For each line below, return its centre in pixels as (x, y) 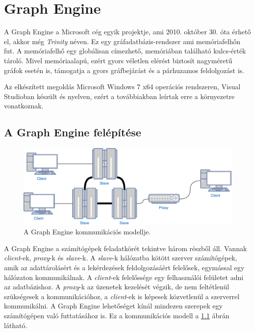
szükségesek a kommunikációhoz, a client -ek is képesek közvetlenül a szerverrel (122, 296)
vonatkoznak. (24, 106)
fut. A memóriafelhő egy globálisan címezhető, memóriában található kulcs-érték (125, 51)
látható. (16, 325)
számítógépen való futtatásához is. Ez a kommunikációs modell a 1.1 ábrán (117, 315)
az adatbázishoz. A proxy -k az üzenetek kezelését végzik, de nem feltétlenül (117, 287)
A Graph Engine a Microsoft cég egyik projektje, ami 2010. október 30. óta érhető (127, 32)
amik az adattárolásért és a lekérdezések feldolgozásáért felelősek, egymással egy (124, 267)
